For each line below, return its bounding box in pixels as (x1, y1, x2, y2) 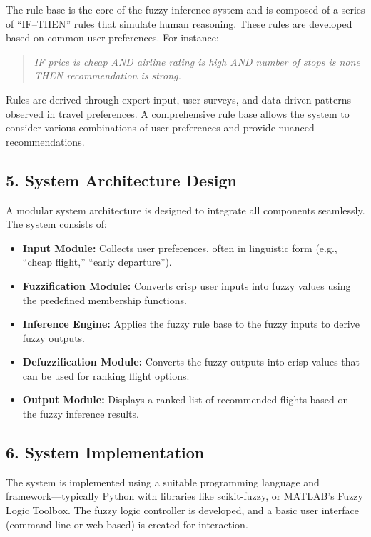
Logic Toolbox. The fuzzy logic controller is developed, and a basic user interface (6, 503, 359, 518)
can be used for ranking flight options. (22, 368, 190, 383)
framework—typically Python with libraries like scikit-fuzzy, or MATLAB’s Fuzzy (6, 488, 363, 503)
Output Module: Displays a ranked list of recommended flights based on (22, 392, 349, 407)
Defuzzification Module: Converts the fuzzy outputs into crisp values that (22, 354, 360, 369)
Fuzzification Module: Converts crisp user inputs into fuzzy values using (22, 278, 351, 293)
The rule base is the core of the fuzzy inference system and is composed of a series (6, 2, 365, 16)
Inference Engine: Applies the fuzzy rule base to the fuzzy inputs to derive (22, 316, 360, 331)
